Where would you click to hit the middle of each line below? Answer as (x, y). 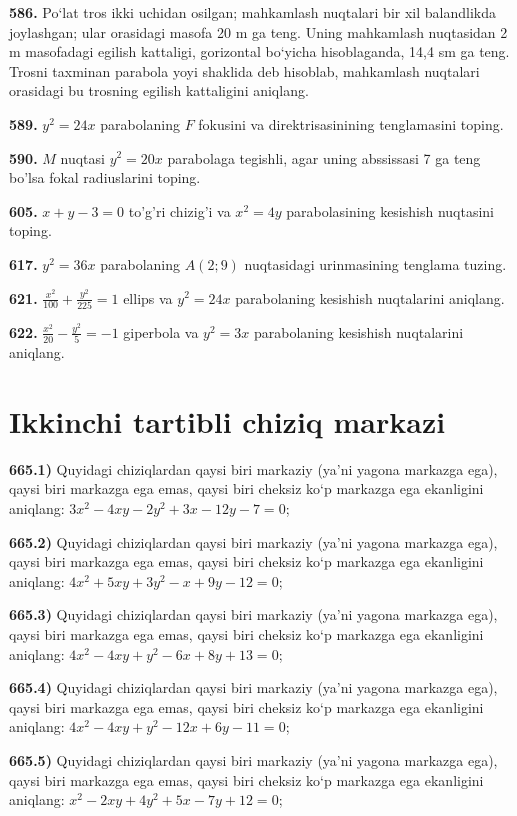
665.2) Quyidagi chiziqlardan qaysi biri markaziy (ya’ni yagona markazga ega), (253, 541)
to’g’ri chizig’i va (179, 210)
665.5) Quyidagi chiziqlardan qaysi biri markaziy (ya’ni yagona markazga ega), (253, 760)
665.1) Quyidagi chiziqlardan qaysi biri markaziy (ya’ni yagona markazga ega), (253, 468)
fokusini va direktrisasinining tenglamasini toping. (351, 123)
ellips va (148, 297)
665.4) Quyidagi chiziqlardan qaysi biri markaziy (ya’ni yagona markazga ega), (253, 687)
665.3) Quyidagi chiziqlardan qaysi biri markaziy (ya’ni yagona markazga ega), (253, 614)
